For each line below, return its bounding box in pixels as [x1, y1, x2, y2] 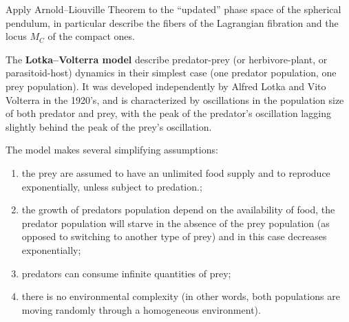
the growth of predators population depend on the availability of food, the [21, 202, 335, 217]
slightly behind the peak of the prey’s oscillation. [6, 119, 212, 133]
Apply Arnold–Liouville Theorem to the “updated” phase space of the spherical [6, 2, 341, 16]
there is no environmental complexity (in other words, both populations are [21, 289, 340, 303]
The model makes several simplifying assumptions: [6, 142, 218, 157]
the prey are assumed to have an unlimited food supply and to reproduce [21, 165, 330, 180]
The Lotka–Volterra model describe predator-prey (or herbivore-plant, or [6, 52, 328, 66]
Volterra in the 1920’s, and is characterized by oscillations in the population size [6, 92, 344, 107]
